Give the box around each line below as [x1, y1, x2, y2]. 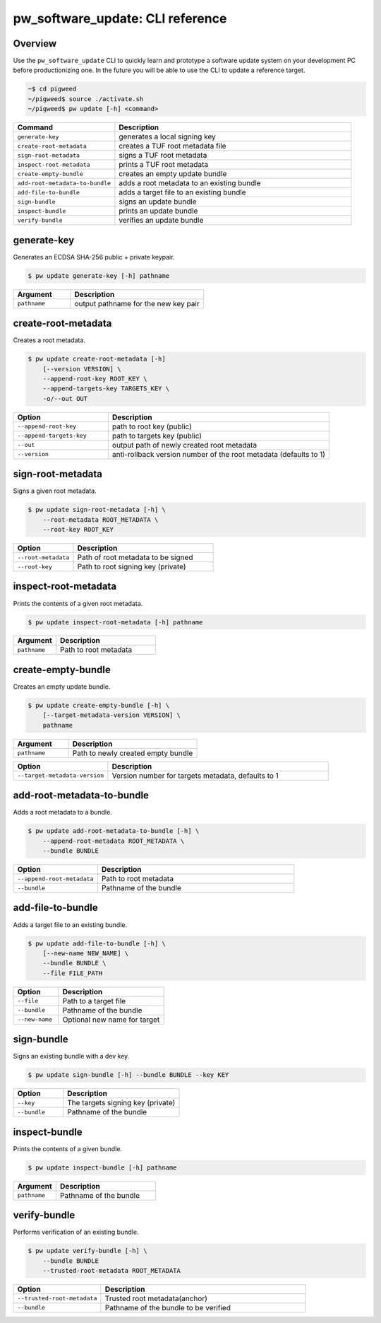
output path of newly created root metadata [111, 440, 258, 450]
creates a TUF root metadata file [119, 141, 226, 151]
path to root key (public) [111, 421, 192, 431]
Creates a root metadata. [13, 336, 86, 344]
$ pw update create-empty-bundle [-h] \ [28, 701, 169, 709]
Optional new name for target [62, 1015, 160, 1025]
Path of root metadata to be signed [77, 552, 193, 562]
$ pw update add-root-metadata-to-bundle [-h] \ [28, 827, 200, 835]
